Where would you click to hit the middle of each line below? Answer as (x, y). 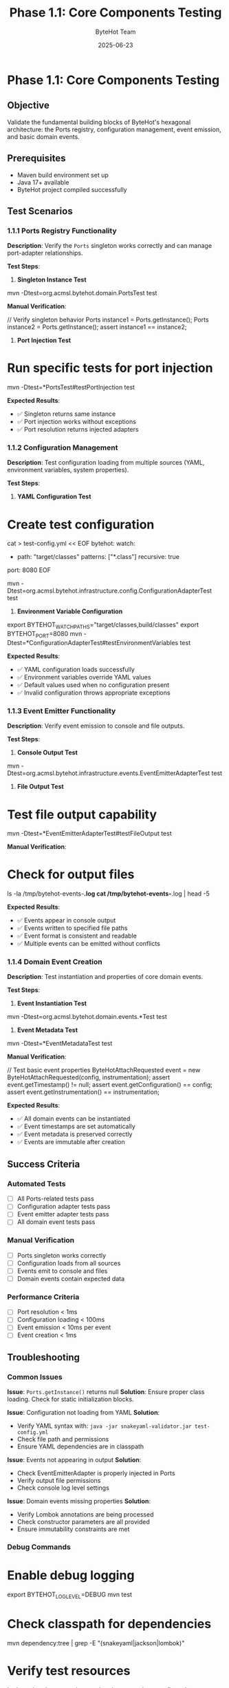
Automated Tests (37, 1183)
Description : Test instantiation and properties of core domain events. (105, 977)
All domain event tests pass (56, 1222)
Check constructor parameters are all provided (83, 1522)
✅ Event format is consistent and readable (77, 936)
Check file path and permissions (63, 1439)
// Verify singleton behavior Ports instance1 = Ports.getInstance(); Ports (108, 320)
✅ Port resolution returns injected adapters (78, 430)
